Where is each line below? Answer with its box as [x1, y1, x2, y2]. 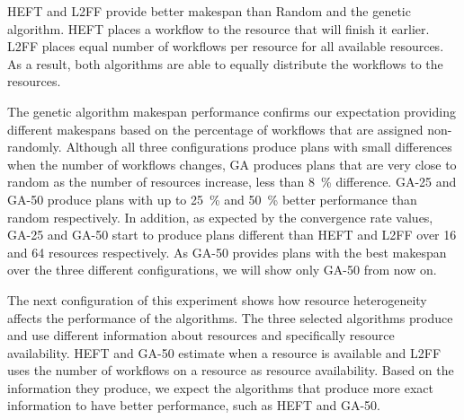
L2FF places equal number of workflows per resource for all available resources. [7, 37, 444, 56]
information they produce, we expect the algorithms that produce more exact [7, 378, 433, 397]
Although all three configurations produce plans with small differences [66, 137, 452, 156]
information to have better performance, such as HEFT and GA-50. [7, 396, 380, 415]
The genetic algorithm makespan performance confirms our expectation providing [7, 101, 456, 120]
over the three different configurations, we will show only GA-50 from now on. [7, 260, 437, 279]
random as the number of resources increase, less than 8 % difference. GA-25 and [7, 172, 457, 191]
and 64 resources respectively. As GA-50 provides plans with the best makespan [7, 242, 447, 261]
